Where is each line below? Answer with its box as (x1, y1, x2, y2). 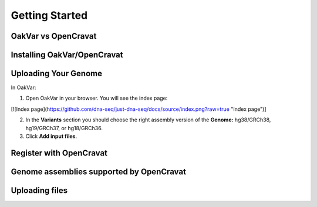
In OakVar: (11, 84, 36, 91)
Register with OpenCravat (11, 148, 108, 158)
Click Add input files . (25, 133, 77, 140)
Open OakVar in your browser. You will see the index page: (25, 94, 168, 102)
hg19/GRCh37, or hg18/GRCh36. (25, 124, 103, 131)
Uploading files (11, 185, 68, 195)
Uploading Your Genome (11, 69, 103, 79)
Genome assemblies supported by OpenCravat (11, 167, 186, 177)
